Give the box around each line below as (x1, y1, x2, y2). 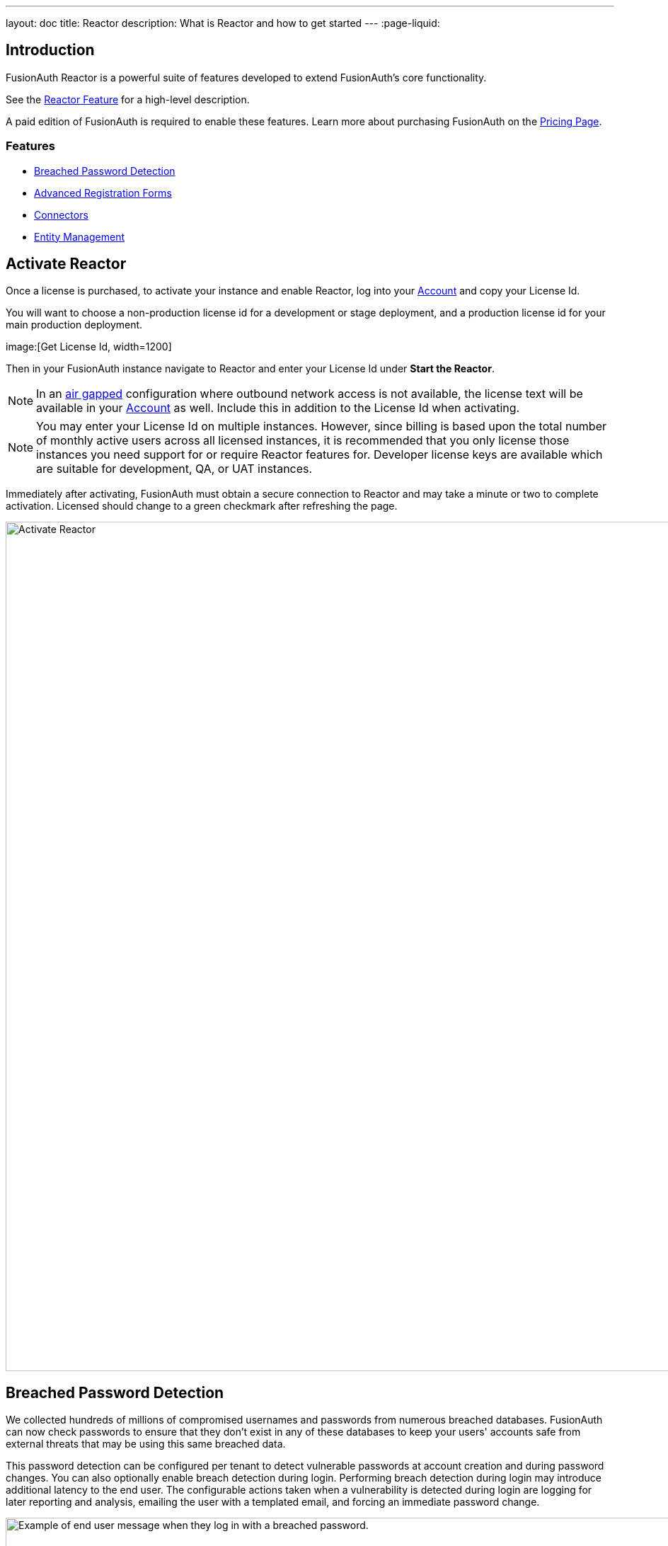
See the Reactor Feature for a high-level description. (6, 93, 250, 105)
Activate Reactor (6, 255, 127, 273)
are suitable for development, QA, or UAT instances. (36, 462, 313, 476)
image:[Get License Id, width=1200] (6, 340, 172, 353)
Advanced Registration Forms (34, 186, 172, 199)
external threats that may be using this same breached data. (6, 1438, 286, 1450)
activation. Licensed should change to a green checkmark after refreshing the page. (6, 500, 398, 513)
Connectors (34, 208, 88, 221)
